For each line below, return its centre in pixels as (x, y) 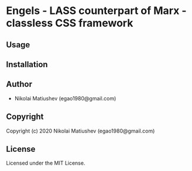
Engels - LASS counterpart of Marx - (96, 11)
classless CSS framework (70, 23)
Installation (27, 64)
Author (19, 84)
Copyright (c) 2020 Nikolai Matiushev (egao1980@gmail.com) (80, 131)
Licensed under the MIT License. (46, 163)
